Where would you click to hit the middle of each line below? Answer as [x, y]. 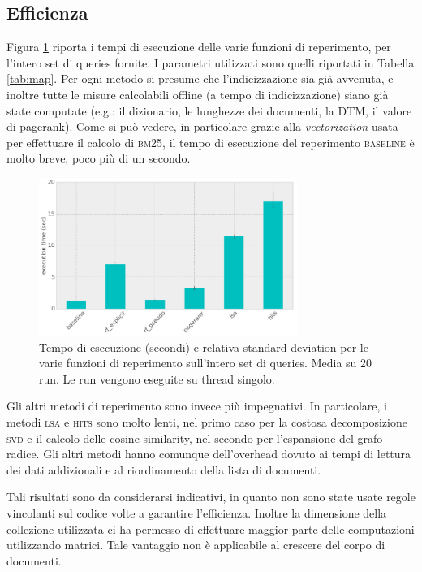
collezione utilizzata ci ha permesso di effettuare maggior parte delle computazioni [211, 529]
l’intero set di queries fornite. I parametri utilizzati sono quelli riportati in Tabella [211, 62]
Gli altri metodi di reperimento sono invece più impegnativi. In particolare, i [197, 406]
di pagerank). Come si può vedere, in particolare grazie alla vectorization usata [202, 126]
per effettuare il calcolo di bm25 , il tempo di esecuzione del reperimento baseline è [211, 142]
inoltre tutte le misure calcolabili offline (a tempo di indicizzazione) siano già [198, 94]
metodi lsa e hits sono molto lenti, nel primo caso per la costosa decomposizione [207, 421]
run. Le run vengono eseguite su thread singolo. [157, 378]
